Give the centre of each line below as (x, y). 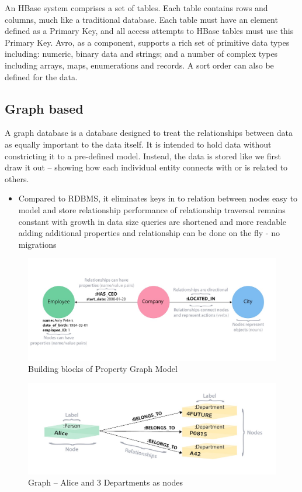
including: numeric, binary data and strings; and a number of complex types (141, 54)
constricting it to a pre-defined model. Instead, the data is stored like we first (143, 156)
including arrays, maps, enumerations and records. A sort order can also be (139, 65)
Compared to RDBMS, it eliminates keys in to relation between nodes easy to (158, 198)
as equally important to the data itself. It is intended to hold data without (138, 144)
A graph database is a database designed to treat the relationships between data (149, 133)
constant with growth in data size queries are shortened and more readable (152, 221)
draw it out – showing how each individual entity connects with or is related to (146, 167)
